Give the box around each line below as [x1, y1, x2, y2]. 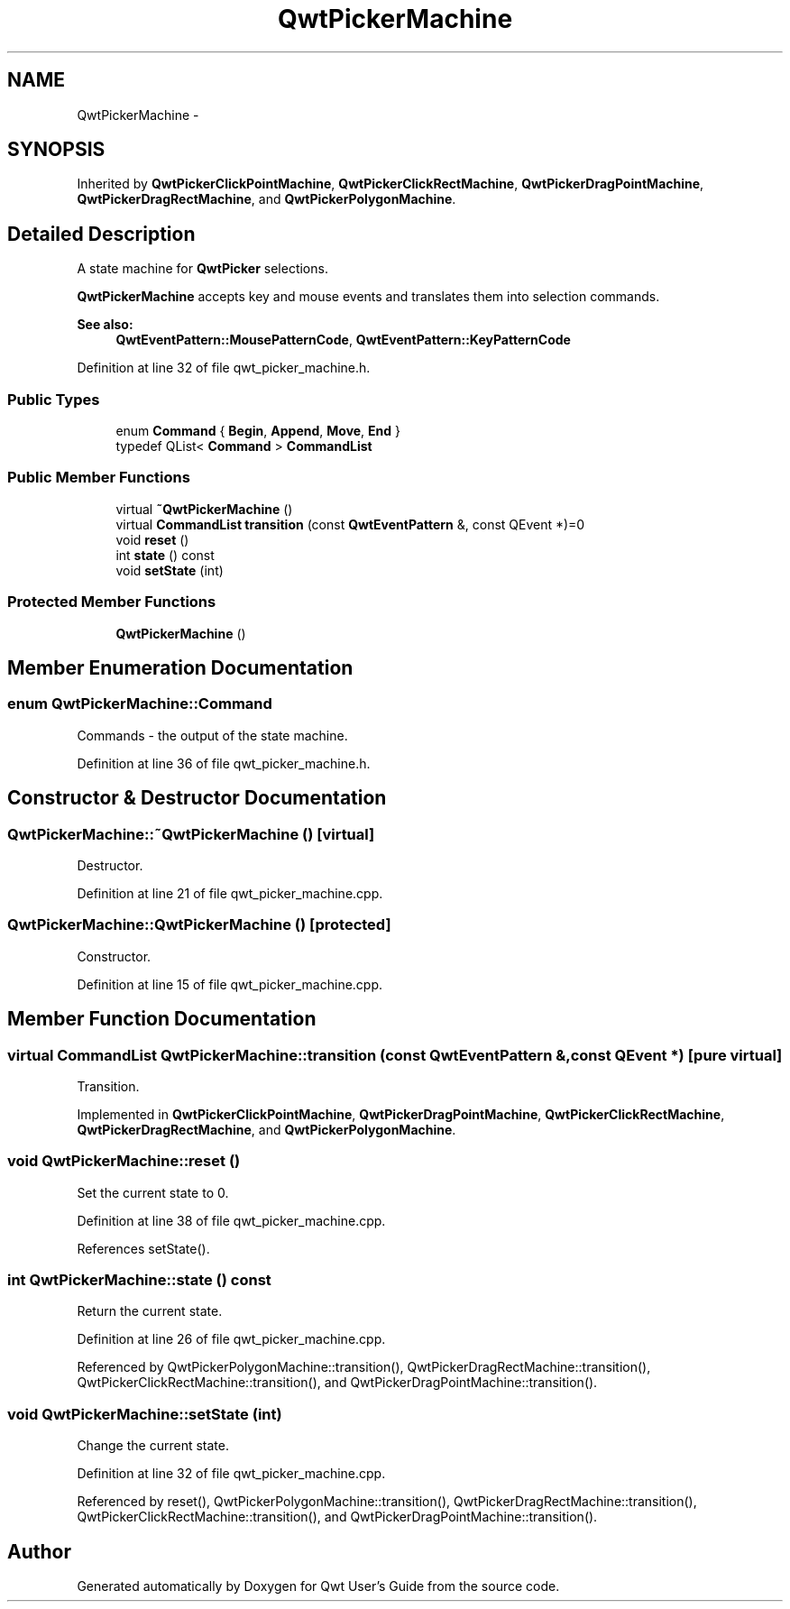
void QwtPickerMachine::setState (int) [7, 1404, 282, 1423]
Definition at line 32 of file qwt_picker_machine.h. [77, 360, 371, 376]
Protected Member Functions [7, 593, 216, 611]
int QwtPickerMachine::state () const [7, 1271, 271, 1290]
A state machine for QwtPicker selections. [77, 261, 328, 277]
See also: [77, 317, 133, 333]
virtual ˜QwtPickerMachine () [115, 501, 293, 517]
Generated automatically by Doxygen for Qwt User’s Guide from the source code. [77, 1578, 560, 1595]
